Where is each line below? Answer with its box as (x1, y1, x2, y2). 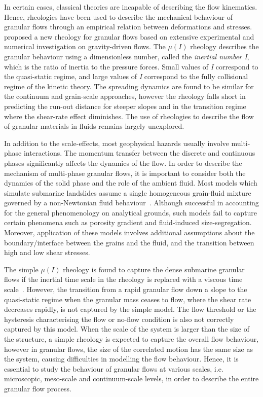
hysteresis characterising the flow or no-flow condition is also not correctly (4, 313, 234, 324)
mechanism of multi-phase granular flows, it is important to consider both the (4, 167, 246, 178)
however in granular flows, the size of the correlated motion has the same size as (4, 343, 253, 354)
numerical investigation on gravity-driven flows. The (4, 41, 166, 52)
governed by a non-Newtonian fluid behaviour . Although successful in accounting (4, 197, 259, 208)
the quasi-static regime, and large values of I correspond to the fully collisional (4, 71, 248, 82)
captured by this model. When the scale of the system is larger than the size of (4, 323, 249, 334)
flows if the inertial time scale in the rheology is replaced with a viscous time (4, 274, 243, 284)
